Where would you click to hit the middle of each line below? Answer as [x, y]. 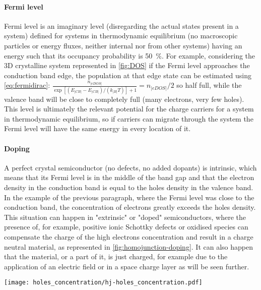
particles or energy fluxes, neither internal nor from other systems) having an [123, 45]
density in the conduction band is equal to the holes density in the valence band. [129, 187]
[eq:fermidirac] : [27, 85]
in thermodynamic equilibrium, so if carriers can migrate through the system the [129, 118]
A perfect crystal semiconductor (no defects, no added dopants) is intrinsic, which [130, 167]
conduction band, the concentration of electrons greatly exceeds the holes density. [130, 207]
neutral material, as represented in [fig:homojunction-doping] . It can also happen [128, 246]
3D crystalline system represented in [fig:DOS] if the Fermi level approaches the [127, 65]
